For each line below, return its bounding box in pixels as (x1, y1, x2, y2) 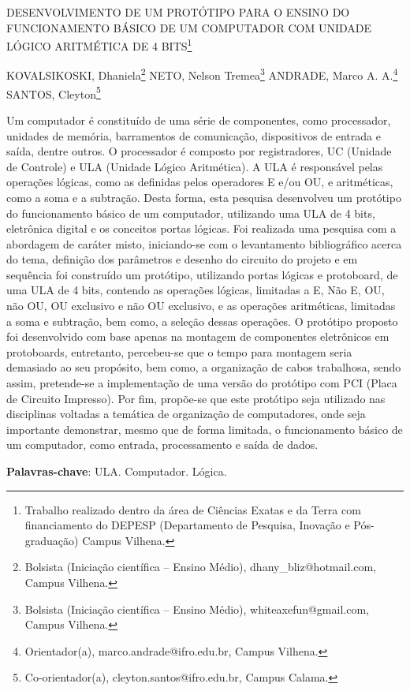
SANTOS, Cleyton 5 (6, 83, 101, 102)
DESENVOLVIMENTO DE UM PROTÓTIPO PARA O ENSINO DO (6, 4, 350, 20)
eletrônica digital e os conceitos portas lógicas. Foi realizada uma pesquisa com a (6, 220, 397, 237)
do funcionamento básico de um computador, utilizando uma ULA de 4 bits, (6, 204, 375, 221)
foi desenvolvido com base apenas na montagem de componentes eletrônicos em (6, 328, 389, 345)
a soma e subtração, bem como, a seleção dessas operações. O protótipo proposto (6, 312, 398, 329)
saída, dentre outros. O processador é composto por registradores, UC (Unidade (6, 143, 392, 159)
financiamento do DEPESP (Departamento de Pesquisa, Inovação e (24, 517, 350, 533)
